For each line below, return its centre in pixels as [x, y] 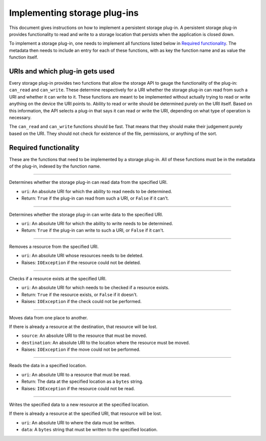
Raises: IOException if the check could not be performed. [82, 302]
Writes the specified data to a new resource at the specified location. [79, 405]
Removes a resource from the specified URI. [54, 246]
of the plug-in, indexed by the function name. [55, 166]
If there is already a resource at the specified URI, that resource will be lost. [85, 413]
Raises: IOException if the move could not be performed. [81, 349]
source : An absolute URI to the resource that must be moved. [84, 336]
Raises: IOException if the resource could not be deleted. [81, 262]
